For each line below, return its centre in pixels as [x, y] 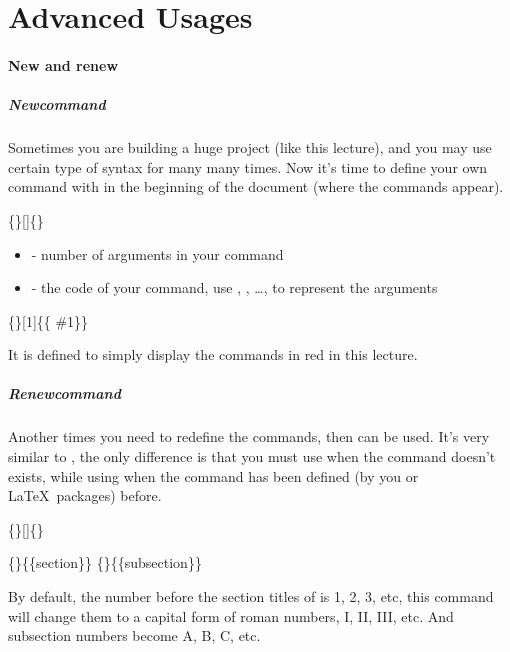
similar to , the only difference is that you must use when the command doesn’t [252, 456]
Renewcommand [64, 393]
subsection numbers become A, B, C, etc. [134, 635]
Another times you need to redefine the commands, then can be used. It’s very [249, 436]
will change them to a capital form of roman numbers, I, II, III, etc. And [231, 615]
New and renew [63, 64]
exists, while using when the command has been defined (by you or [213, 475]
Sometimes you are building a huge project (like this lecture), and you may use [250, 147]
